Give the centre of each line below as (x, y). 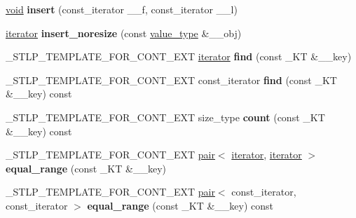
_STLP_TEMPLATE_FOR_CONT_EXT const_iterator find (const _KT (171, 80)
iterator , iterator (267, 155)
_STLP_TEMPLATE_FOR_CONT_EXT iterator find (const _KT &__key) (179, 56)
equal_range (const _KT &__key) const (180, 205)
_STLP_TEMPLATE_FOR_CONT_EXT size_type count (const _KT (165, 117)
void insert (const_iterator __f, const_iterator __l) (122, 9)
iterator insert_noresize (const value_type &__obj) (124, 33)
